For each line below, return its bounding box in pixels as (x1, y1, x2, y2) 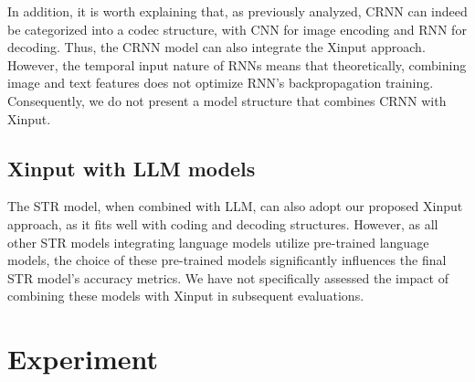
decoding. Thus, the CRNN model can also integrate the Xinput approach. (7, 37, 426, 57)
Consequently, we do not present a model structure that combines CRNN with (7, 90, 447, 110)
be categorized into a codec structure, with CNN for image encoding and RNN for (7, 19, 467, 38)
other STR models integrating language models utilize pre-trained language (7, 232, 429, 251)
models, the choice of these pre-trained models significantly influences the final (7, 250, 447, 270)
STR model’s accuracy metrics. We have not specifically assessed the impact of (7, 268, 449, 287)
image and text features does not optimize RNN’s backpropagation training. (7, 73, 434, 92)
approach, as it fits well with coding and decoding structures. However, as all (7, 214, 438, 233)
